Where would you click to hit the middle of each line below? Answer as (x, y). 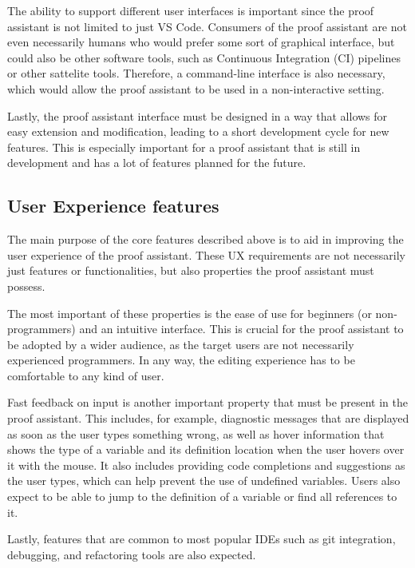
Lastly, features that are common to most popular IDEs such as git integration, (202, 539)
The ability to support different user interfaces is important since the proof (191, 10)
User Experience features (113, 206)
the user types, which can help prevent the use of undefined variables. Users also (204, 481)
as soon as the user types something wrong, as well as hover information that (196, 433)
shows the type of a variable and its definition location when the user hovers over (206, 449)
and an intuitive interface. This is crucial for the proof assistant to (241, 329)
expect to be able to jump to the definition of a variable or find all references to (202, 497)
